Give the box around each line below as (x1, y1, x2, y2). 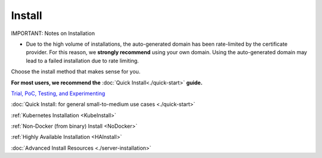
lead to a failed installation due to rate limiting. (26, 57, 140, 64)
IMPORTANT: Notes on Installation (11, 30, 95, 37)
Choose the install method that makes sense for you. (11, 68, 141, 75)
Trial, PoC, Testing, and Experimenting (11, 90, 106, 97)
